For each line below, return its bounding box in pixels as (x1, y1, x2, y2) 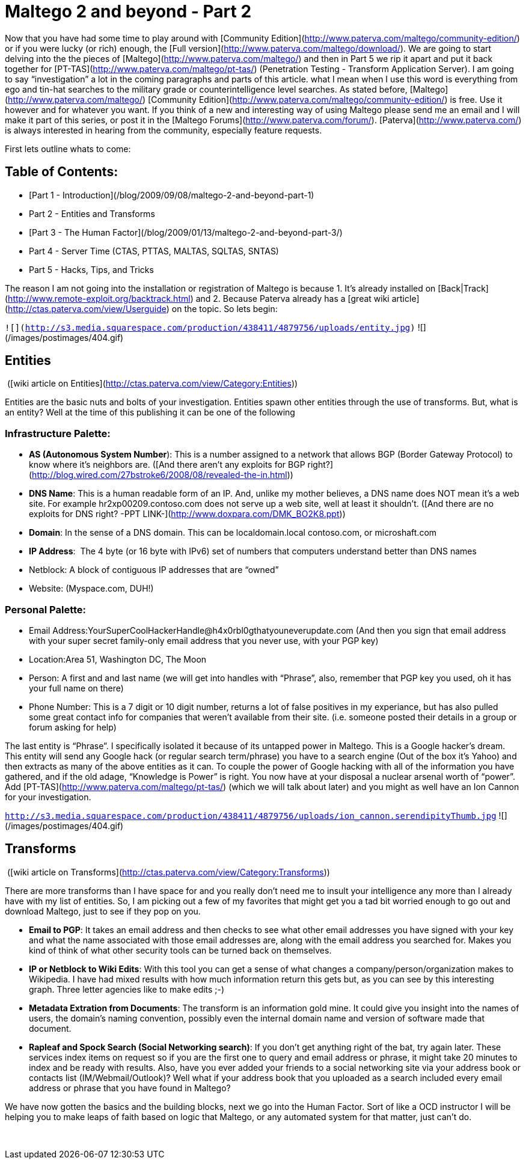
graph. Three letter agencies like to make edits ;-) (29, 984, 225, 994)
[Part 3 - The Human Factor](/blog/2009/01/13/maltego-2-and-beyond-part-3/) (29, 227, 343, 237)
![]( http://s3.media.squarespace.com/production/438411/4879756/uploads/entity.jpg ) (5, 322, 415, 332)
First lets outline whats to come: (5, 143, 131, 154)
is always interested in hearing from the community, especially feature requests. (5, 124, 322, 135)
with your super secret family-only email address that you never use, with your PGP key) (29, 635, 379, 646)
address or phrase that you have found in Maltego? (29, 1082, 231, 1093)
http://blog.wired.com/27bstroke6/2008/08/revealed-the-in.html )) (32, 470, 293, 480)
